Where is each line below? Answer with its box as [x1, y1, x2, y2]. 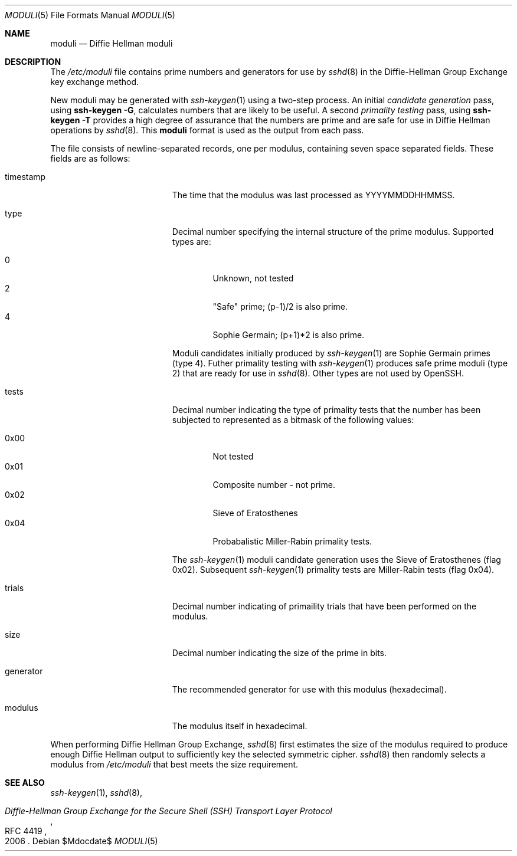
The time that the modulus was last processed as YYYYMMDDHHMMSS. [172, 190, 455, 200]
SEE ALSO [5, 778, 45, 788]
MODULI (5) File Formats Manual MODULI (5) [5, 10, 175, 20]
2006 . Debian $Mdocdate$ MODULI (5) [5, 836, 158, 846]
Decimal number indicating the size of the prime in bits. [172, 648, 387, 658]
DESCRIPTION [5, 57, 61, 67]
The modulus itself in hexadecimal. [172, 721, 307, 731]
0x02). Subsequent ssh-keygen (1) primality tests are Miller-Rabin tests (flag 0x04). [172, 565, 495, 575]
